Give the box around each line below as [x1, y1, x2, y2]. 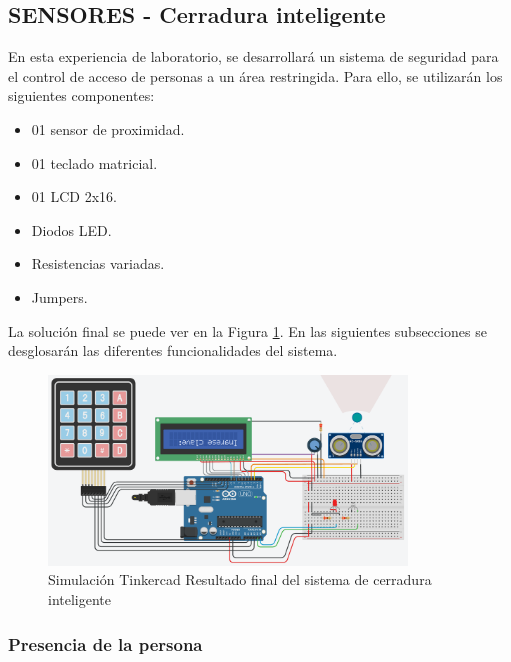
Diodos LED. [31, 219, 112, 240]
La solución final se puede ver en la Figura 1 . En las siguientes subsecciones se [8, 320, 487, 341]
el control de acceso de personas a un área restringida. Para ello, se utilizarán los [8, 65, 503, 86]
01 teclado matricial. [31, 152, 158, 173]
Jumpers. [31, 286, 88, 307]
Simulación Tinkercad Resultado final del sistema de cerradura [48, 569, 432, 590]
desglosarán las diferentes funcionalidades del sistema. [8, 340, 338, 361]
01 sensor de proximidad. [31, 118, 185, 139]
